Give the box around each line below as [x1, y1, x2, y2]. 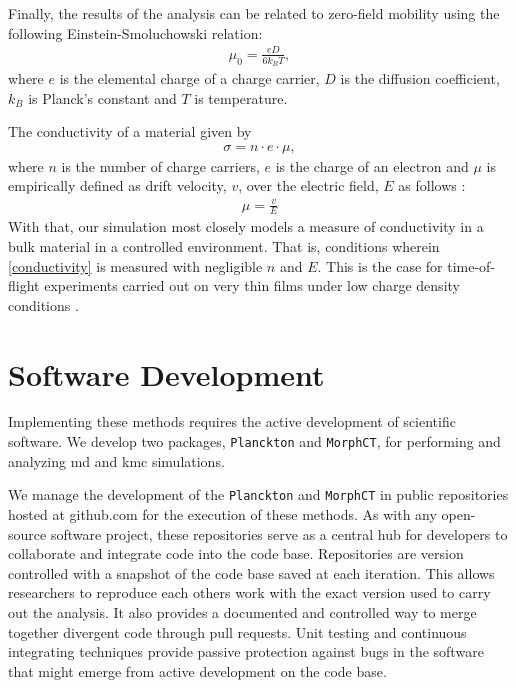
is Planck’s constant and [28, 87, 177, 108]
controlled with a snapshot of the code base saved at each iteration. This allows [8, 562, 495, 583]
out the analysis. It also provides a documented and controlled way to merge [8, 601, 477, 622]
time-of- [447, 255, 496, 276]
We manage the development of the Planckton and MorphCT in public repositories [8, 484, 509, 505]
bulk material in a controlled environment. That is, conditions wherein [8, 235, 440, 256]
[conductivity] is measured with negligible [8, 255, 263, 276]
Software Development [8, 353, 325, 394]
